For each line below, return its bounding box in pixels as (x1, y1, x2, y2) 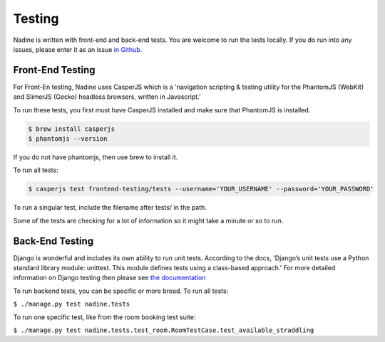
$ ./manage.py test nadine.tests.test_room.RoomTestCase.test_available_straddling (13, 326, 314, 334)
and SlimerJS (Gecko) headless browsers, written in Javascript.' (13, 92, 201, 101)
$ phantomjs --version (28, 135, 108, 142)
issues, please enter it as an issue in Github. (13, 45, 143, 53)
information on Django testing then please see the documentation (13, 274, 206, 282)
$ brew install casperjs (28, 124, 115, 133)
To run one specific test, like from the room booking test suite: (13, 313, 196, 321)
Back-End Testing (13, 235, 94, 247)
